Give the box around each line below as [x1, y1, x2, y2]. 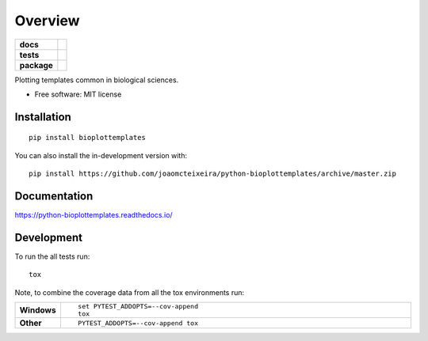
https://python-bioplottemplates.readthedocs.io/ [14, 210, 174, 220]
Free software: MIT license [34, 89, 122, 99]
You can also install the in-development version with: [14, 150, 188, 160]
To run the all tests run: [14, 252, 90, 261]
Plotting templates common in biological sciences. [14, 75, 179, 85]
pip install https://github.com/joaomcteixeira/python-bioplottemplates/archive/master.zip [29, 169, 396, 178]
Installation [14, 110, 71, 123]
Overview [14, 12, 80, 29]
